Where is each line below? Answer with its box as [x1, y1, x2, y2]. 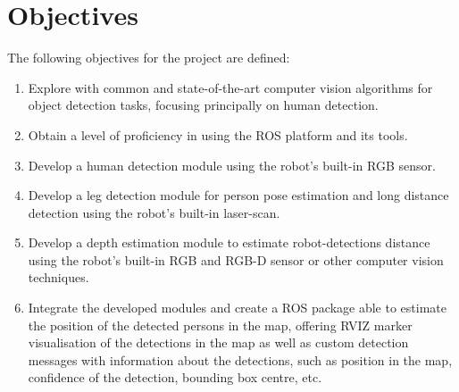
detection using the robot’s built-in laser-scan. [28, 203, 280, 221]
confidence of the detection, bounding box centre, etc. [28, 368, 322, 387]
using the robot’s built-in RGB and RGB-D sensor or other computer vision [28, 250, 444, 269]
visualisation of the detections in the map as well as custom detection [28, 333, 409, 352]
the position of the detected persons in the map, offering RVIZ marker [28, 315, 413, 334]
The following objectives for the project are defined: [7, 48, 290, 67]
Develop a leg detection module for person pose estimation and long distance [28, 186, 449, 204]
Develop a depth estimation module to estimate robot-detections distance [28, 233, 430, 252]
